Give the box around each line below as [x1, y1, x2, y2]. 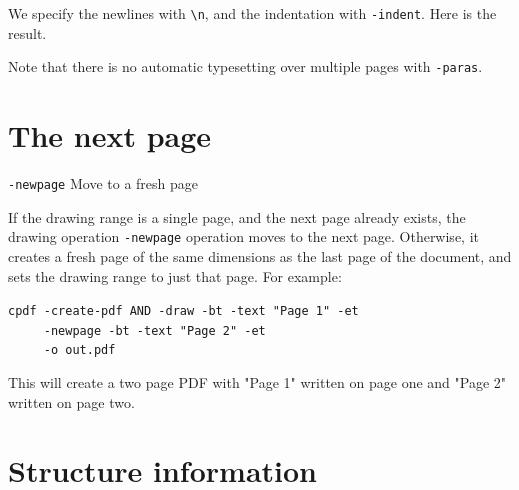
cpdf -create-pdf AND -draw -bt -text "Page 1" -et [8, 304, 359, 319]
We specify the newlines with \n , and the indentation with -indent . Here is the [8, 3, 497, 23]
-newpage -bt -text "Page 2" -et [43, 323, 266, 338]
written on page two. [8, 391, 135, 412]
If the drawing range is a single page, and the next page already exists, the [8, 206, 466, 227]
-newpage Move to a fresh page [8, 173, 198, 194]
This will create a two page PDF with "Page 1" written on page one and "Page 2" [8, 372, 507, 393]
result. [8, 22, 47, 43]
